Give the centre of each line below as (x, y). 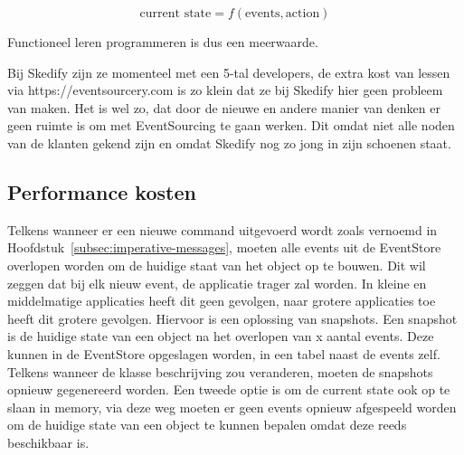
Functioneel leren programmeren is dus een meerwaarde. (163, 42)
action (303, 14)
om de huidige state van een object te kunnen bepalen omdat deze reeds (207, 425)
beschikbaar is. (48, 442)
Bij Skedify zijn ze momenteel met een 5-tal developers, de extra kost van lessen (229, 72)
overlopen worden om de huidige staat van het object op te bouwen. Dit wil (217, 265)
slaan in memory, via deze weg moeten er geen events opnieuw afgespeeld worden (232, 407)
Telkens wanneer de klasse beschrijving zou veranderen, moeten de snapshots (220, 371)
